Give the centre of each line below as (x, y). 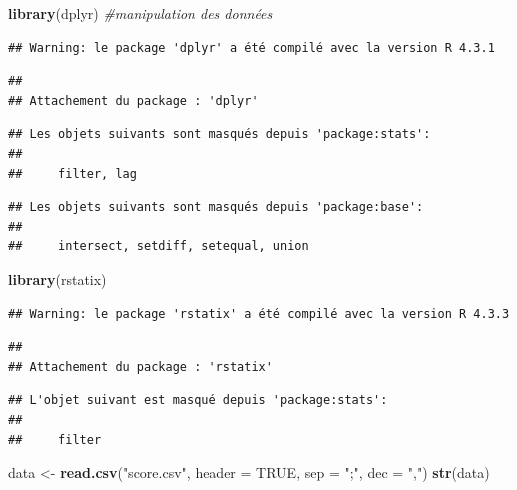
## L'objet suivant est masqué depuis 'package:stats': (198, 400)
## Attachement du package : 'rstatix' (140, 366)
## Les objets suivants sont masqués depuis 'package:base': (216, 207)
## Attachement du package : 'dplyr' (133, 100)
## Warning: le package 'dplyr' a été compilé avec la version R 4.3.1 (251, 47)
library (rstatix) (57, 278)
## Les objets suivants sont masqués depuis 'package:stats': (219, 134)
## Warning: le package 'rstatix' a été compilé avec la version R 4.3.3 (259, 313)
